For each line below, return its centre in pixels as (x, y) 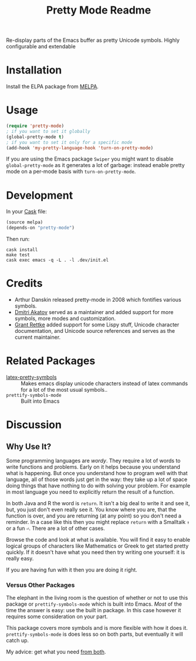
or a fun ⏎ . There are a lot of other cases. (56, 528)
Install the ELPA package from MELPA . (52, 86)
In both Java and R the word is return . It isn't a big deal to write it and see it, (98, 503)
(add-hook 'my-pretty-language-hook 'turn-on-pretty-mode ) (80, 148)
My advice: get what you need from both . (56, 652)
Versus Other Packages (40, 585)
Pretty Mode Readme (99, 10)
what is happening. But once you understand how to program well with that (97, 473)
